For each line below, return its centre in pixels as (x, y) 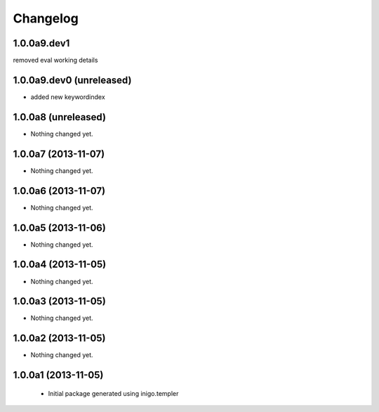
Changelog (46, 18)
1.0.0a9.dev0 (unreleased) (72, 80)
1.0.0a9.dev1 (41, 43)
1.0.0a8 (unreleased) (60, 117)
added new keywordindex (68, 97)
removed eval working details (55, 60)
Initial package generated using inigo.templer (113, 393)
